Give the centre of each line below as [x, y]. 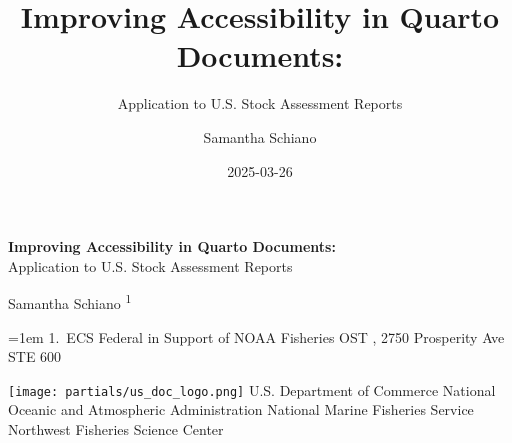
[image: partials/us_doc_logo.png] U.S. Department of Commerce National [252, 389]
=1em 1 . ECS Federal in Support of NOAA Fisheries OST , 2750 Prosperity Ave [256, 336]
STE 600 [35, 356]
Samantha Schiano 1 [70, 301]
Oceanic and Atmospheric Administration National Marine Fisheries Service [241, 409]
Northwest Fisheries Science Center [116, 428]
